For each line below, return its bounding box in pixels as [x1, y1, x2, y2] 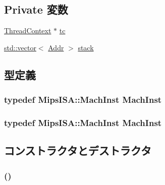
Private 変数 [4, 2, 68, 17]
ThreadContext [4, 25, 51, 36]
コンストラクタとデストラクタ [4, 143, 151, 158]
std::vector [4, 42, 36, 52]
